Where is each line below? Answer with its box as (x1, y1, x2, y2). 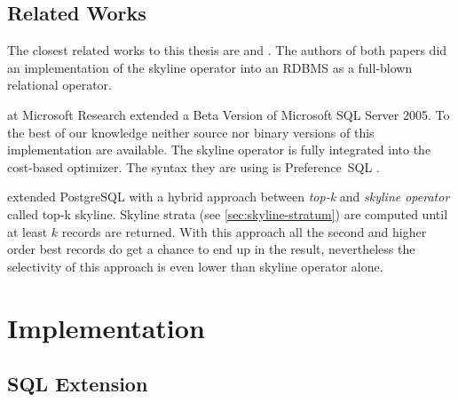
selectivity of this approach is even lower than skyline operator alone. (7, 256, 383, 275)
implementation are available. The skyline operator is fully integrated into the (7, 140, 431, 159)
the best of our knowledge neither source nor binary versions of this (7, 122, 375, 141)
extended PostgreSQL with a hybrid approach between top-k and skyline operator (7, 187, 450, 206)
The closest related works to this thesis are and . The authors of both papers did (7, 41, 447, 59)
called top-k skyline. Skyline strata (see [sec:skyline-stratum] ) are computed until (7, 204, 448, 223)
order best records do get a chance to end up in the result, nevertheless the (7, 240, 415, 258)
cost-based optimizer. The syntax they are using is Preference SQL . (7, 157, 380, 176)
